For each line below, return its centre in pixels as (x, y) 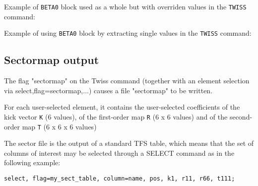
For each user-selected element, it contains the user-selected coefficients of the (122, 107)
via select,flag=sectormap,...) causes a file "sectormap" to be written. (108, 90)
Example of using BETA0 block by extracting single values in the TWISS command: (128, 33)
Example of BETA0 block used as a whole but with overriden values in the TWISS (125, 6)
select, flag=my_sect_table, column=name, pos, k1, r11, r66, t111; (120, 178)
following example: (32, 162)
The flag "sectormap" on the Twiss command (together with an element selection (127, 81)
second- (241, 116)
